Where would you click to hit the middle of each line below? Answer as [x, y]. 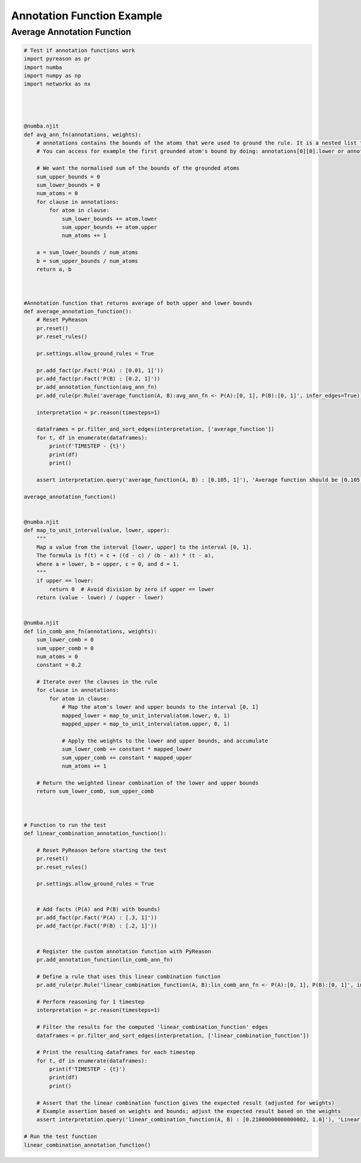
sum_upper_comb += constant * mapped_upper [127, 757]
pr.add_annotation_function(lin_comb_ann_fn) [105, 959]
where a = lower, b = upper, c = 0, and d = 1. [108, 564]
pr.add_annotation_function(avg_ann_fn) [97, 387]
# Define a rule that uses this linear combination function [128, 976]
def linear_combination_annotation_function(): [95, 834]
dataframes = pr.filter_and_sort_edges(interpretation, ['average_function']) [156, 429]
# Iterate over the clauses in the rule [97, 682]
